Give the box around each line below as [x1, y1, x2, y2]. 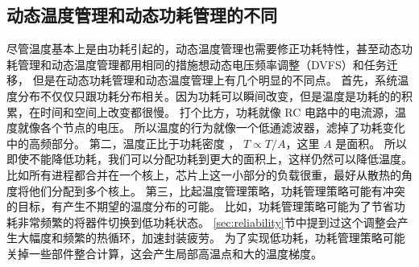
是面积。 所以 [335, 134, 408, 151]
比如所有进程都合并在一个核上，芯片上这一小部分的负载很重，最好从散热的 [6, 166, 401, 183]
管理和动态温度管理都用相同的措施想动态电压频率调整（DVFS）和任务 [17, 55, 387, 72]
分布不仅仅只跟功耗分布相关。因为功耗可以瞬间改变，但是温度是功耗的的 [17, 87, 401, 104]
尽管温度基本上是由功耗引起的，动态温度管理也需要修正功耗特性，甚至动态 [6, 40, 401, 57]
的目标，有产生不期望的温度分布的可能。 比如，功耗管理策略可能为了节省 [6, 198, 394, 215]
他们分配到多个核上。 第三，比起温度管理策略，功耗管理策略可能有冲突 [28, 182, 405, 199]
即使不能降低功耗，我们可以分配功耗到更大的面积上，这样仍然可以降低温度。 [6, 150, 413, 167]
